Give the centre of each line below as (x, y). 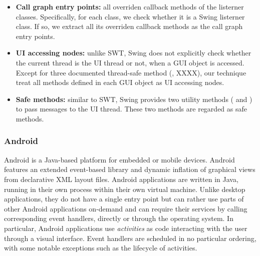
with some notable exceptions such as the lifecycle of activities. (101, 248)
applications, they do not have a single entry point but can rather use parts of (124, 199)
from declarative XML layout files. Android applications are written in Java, (121, 179)
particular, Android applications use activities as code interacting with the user (126, 228)
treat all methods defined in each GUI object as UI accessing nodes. (120, 82)
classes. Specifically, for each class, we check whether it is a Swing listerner (130, 16)
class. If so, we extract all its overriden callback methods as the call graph (129, 26)
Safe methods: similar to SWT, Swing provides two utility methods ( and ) (134, 99)
